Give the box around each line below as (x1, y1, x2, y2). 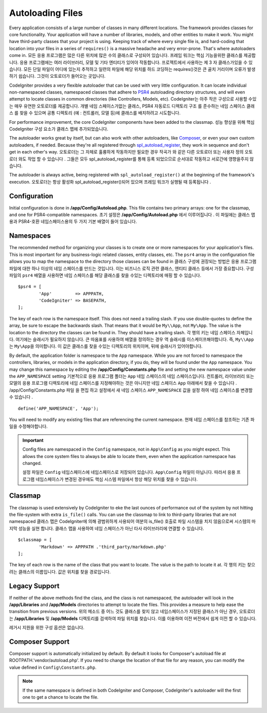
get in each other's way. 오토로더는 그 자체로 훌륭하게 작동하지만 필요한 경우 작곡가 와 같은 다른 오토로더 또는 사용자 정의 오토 (9, 149, 253, 155)
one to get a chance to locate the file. (22, 694, 99, 700)
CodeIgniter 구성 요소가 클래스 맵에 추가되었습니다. (9, 126, 108, 132)
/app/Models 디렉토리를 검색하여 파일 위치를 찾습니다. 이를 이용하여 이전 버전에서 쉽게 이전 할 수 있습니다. (50, 615, 257, 621)
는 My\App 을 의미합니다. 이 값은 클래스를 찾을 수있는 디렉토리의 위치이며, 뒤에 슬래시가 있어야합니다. (9, 343, 203, 349)
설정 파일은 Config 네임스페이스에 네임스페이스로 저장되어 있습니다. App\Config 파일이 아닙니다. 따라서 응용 (22, 469, 236, 475)
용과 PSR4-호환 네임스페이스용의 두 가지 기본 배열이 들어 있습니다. (9, 218, 137, 225)
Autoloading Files (9, 7, 83, 18)
